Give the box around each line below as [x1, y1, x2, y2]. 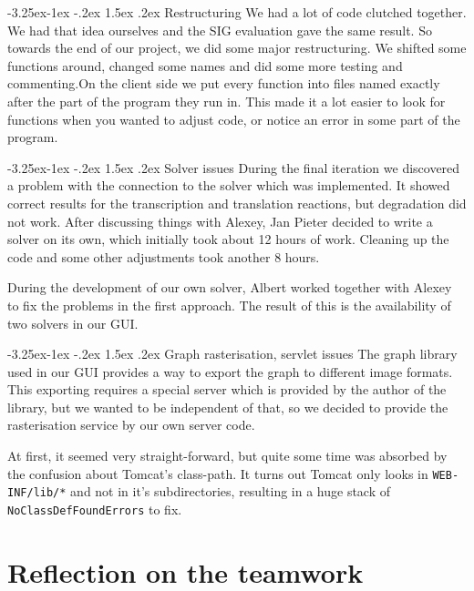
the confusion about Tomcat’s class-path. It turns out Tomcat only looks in [7, 464, 428, 483]
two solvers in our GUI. [7, 313, 139, 332]
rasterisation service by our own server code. [7, 415, 255, 434]
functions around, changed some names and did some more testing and [7, 56, 403, 75]
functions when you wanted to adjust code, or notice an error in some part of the [7, 109, 460, 128]
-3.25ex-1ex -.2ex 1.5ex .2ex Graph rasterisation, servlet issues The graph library [7, 344, 458, 363]
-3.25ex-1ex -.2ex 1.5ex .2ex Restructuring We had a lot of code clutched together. [7, 3, 467, 21]
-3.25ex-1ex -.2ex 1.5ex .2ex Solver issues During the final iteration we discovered [7, 158, 460, 177]
